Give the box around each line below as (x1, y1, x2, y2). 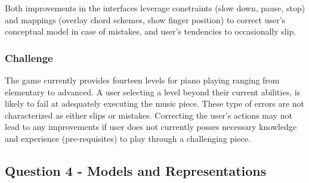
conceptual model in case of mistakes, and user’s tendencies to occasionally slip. (5, 25, 296, 38)
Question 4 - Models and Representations (5, 161, 267, 179)
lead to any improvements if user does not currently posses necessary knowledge (5, 120, 297, 133)
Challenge (5, 50, 53, 65)
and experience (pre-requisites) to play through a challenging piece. (5, 132, 251, 144)
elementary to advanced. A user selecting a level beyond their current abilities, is (5, 85, 301, 98)
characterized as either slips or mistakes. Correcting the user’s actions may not (5, 108, 292, 121)
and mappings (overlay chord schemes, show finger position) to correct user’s (5, 13, 286, 26)
